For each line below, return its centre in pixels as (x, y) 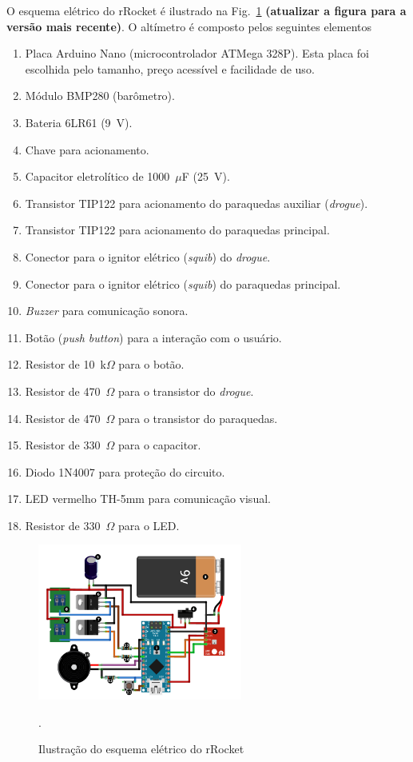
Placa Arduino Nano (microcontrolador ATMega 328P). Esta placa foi (197, 53)
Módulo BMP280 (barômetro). (100, 96)
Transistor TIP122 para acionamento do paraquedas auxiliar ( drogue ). (197, 203)
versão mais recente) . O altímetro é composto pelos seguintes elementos (189, 26)
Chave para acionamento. (87, 149)
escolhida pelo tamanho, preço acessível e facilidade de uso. (170, 68)
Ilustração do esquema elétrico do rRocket (141, 749)
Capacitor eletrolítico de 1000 (97, 176)
